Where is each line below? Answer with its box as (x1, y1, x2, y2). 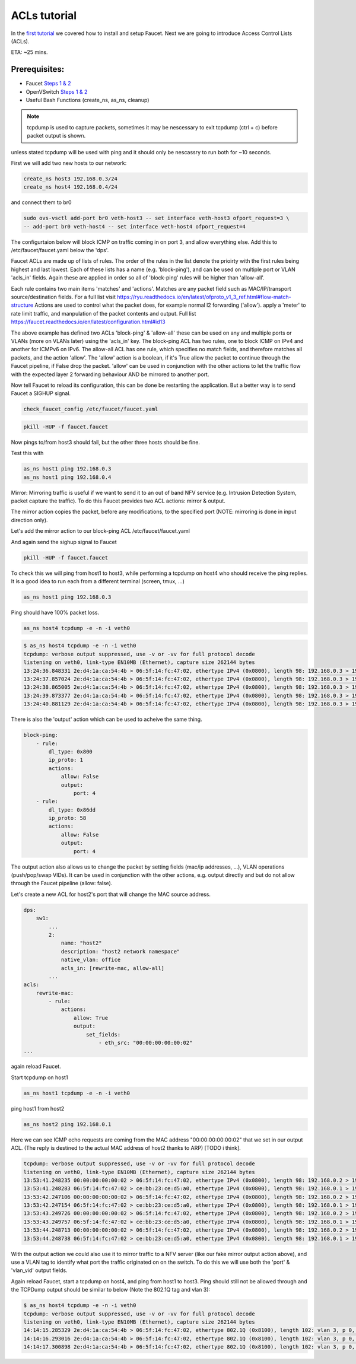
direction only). (11, 516, 48, 523)
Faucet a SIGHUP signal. (11, 390, 71, 397)
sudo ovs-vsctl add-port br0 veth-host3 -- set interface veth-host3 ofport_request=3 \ (23, 215, 290, 222)
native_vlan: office (61, 956, 121, 964)
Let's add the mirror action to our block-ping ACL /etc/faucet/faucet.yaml (11, 527, 190, 535)
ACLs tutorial (11, 9, 77, 22)
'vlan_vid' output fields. (11, 1267, 68, 1274)
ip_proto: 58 (48, 815, 87, 822)
